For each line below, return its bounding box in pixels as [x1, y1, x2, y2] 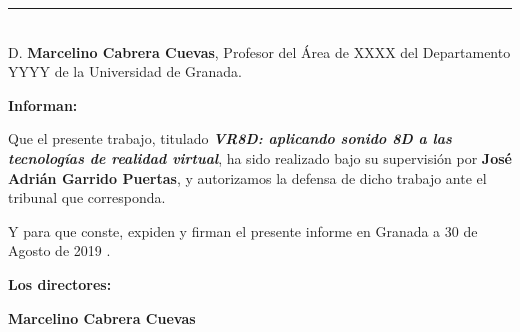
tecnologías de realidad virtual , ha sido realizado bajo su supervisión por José [8, 147, 512, 168]
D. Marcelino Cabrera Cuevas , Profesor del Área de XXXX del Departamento [8, 41, 511, 62]
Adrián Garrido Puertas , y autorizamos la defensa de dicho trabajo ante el [8, 167, 487, 188]
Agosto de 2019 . [8, 240, 111, 261]
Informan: [8, 94, 78, 115]
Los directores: [8, 273, 112, 294]
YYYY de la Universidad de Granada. [8, 61, 242, 82]
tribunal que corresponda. [8, 187, 166, 208]
